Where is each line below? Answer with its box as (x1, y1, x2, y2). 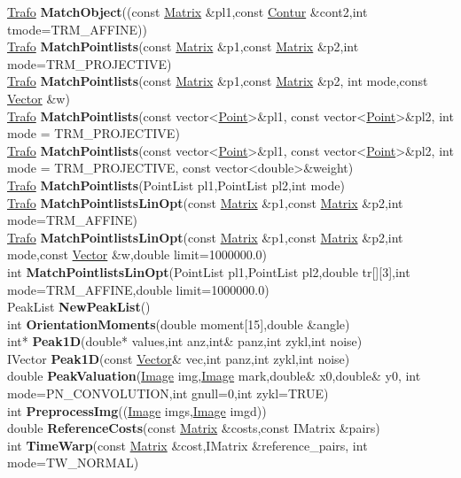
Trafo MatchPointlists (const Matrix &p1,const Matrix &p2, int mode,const (7, 72, 428, 90)
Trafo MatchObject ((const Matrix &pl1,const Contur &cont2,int (7, 3, 368, 20)
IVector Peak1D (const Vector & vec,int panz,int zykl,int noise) (7, 349, 350, 367)
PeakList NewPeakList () (7, 297, 151, 316)
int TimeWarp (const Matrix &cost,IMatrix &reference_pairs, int (7, 436, 368, 454)
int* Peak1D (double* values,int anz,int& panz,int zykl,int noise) (7, 332, 363, 351)
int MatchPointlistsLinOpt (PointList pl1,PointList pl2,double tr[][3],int (7, 262, 410, 281)
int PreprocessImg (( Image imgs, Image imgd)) (7, 401, 267, 420)
